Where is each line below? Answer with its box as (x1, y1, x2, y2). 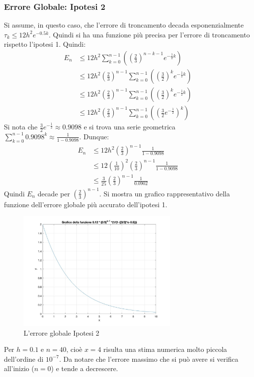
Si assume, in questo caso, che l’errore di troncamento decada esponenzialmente (4, 20, 244, 30)
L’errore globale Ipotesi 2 (24, 327, 99, 338)
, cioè (66, 344, 83, 354)
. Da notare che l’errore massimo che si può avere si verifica (59, 353, 239, 364)
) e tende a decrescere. (51, 363, 118, 374)
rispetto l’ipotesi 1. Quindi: (4, 39, 86, 49)
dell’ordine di (4, 353, 44, 364)
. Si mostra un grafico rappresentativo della (99, 188, 230, 198)
